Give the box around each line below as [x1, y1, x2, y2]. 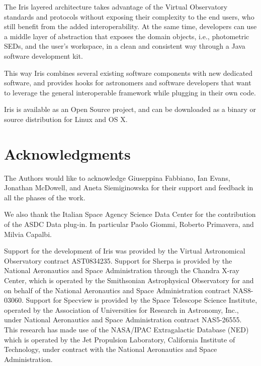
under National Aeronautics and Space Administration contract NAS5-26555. [4, 314, 242, 325]
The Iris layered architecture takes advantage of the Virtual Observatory [4, 2, 228, 12]
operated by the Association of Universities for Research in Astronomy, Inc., [4, 304, 239, 315]
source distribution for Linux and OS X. [4, 113, 128, 124]
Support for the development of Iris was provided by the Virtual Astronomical [4, 246, 245, 256]
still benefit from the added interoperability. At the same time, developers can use [4, 21, 257, 32]
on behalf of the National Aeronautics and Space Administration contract [4, 285, 231, 295]
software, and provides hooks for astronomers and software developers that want [4, 77, 251, 88]
